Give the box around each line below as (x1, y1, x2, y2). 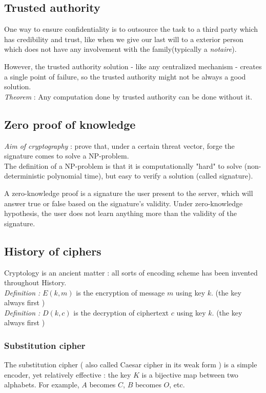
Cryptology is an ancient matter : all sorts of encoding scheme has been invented (4, 267, 258, 278)
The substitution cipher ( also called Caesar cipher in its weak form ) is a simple (4, 359, 257, 370)
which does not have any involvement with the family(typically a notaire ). (4, 44, 237, 54)
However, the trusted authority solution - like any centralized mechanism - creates (4, 61, 262, 71)
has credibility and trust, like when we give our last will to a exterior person (4, 33, 243, 44)
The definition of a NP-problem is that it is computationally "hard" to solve (4, 160, 242, 171)
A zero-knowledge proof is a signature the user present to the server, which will (4, 187, 253, 198)
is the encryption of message (76, 287, 165, 298)
